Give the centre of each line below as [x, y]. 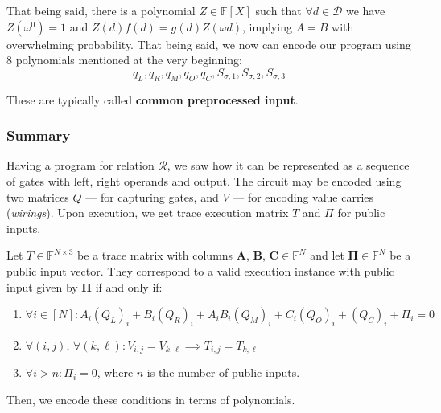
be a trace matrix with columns [155, 255]
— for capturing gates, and [152, 196]
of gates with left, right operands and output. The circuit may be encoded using [204, 180]
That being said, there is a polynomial [101, 10]
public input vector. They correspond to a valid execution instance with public [200, 270]
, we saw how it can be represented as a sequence [288, 165]
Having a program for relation [80, 165]
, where [115, 372]
